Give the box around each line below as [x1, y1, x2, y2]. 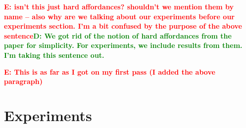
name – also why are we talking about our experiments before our [4, 11, 235, 21]
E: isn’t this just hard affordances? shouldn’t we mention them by [4, 1, 234, 11]
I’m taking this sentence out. [4, 49, 104, 60]
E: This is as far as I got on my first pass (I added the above [4, 66, 215, 77]
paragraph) [4, 76, 43, 86]
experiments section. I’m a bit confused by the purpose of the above [4, 21, 242, 31]
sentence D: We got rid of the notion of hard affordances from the [4, 30, 232, 41]
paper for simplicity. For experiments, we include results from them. [4, 40, 243, 50]
